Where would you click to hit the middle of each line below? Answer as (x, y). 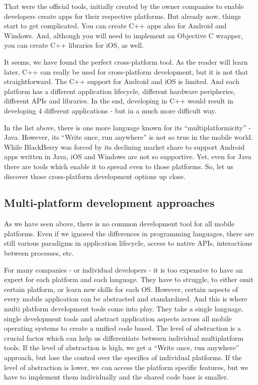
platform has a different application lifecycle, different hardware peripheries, (120, 91)
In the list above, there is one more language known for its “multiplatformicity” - (128, 127)
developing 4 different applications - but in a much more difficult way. (110, 110)
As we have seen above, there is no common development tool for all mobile (119, 224)
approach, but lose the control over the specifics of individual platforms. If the (123, 357)
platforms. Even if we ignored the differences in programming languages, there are (129, 233)
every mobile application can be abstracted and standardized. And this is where (126, 299)
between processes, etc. (39, 253)
